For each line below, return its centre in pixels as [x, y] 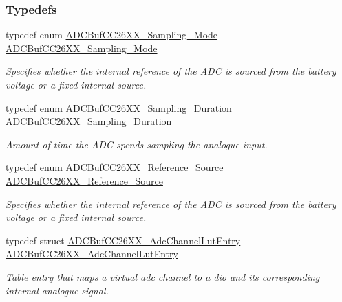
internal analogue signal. [57, 290]
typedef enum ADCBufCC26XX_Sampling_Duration [119, 107]
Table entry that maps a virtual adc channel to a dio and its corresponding [163, 276]
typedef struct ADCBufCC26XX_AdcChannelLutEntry [123, 240]
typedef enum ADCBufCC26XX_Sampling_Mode [112, 35]
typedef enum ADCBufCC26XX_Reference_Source [115, 167]
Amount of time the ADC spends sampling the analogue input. [137, 144]
